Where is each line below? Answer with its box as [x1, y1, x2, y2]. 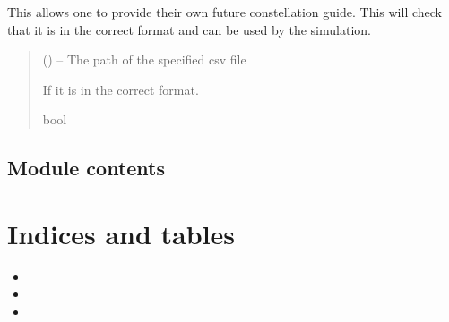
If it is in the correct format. [42, 80, 199, 98]
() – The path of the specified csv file [42, 50, 246, 69]
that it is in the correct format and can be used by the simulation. [7, 20, 371, 38]
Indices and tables [7, 215, 236, 251]
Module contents [7, 154, 166, 182]
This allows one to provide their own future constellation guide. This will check [7, 3, 442, 21]
